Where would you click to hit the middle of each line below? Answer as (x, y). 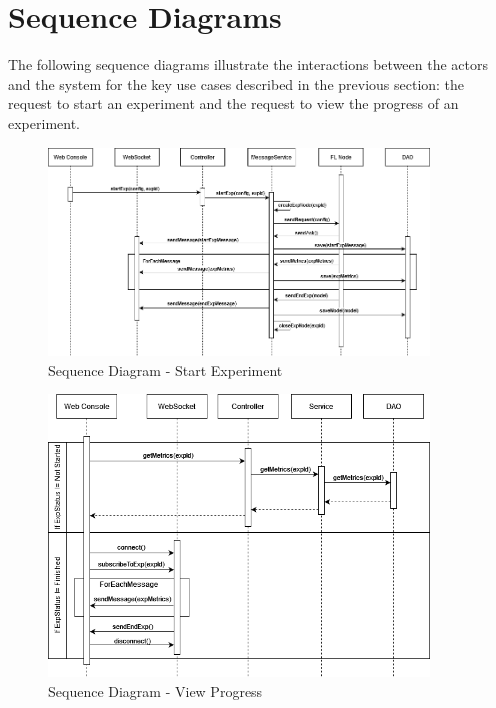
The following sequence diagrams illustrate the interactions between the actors (248, 64)
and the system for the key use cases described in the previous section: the (236, 83)
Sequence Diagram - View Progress (155, 691)
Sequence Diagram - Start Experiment (165, 369)
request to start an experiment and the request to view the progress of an (233, 103)
